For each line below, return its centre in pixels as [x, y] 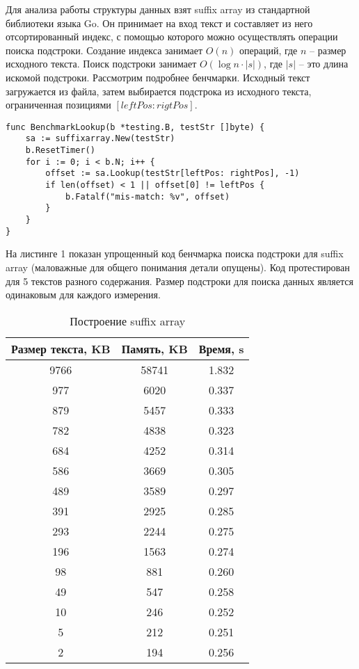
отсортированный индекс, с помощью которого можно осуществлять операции [172, 37]
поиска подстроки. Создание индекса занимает [104, 50]
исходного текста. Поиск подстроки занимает [101, 64]
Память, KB [154, 348]
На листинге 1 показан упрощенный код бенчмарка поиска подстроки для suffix [175, 253]
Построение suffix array [128, 321]
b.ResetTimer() [60, 151]
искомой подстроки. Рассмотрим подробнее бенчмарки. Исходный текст [158, 77]
